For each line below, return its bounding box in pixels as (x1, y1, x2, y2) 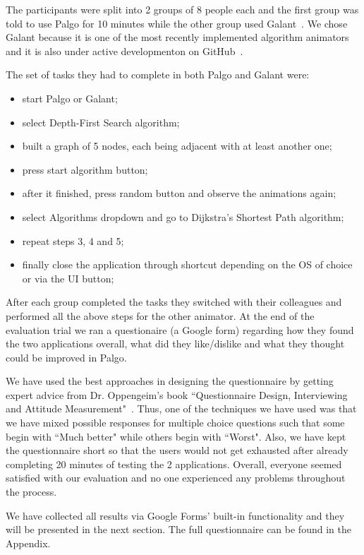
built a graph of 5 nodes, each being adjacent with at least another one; (22, 138, 332, 153)
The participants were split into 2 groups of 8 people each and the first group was (6, 2, 359, 16)
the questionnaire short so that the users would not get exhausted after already (6, 443, 348, 458)
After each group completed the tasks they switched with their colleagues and (6, 294, 342, 309)
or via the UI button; (22, 270, 114, 285)
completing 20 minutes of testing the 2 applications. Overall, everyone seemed (6, 456, 342, 471)
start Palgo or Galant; (22, 90, 118, 105)
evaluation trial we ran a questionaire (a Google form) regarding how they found (6, 322, 354, 337)
